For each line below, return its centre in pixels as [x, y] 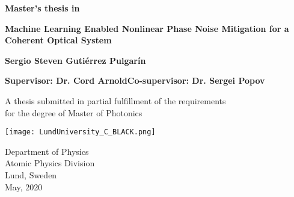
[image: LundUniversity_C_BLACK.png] [80, 132]
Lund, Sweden [31, 175]
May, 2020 [24, 186]
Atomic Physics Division [50, 163]
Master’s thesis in [42, 8]
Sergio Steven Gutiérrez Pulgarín [75, 60]
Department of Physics [47, 151]
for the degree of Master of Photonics [74, 112]
